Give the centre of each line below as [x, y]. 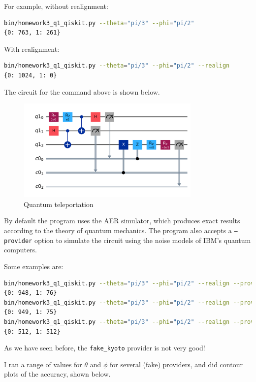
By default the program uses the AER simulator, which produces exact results [122, 221]
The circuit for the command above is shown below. [82, 91]
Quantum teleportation [59, 204]
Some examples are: [34, 266]
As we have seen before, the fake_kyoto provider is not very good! [105, 348]
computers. [21, 250]
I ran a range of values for [43, 364]
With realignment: [32, 49]
